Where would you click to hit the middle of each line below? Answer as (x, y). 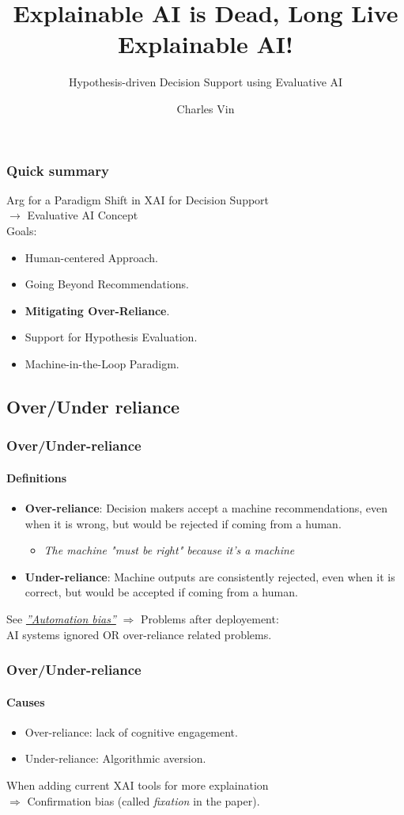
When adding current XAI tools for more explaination (138, 785)
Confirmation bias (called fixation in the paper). (143, 800)
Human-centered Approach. (91, 257)
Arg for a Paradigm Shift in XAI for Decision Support (138, 199)
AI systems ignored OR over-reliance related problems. (139, 634)
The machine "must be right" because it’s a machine (169, 550)
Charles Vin (206, 108)
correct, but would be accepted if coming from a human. (161, 592)
